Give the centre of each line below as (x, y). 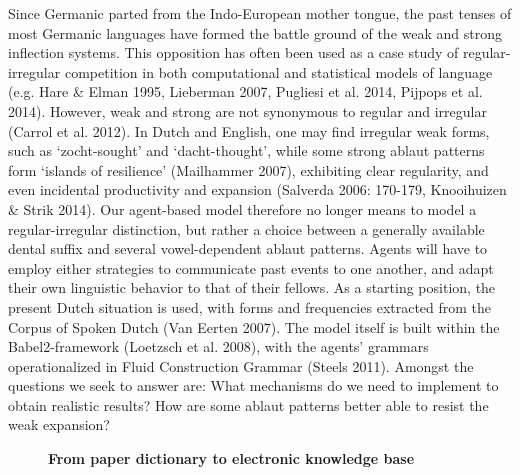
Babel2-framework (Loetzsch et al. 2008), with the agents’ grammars (218, 346)
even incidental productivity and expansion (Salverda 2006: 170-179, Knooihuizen (257, 189)
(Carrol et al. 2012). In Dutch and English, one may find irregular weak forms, (249, 130)
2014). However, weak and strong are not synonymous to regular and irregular (247, 110)
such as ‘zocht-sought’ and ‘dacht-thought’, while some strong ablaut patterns (246, 150)
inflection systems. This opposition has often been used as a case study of (233, 52)
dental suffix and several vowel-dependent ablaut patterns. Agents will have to (248, 248)
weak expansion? (59, 424)
